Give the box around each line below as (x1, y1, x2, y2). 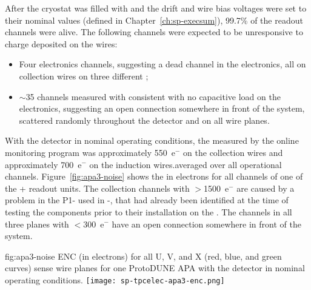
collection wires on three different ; (19, 69, 149, 82)
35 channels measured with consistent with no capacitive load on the (25, 90, 281, 103)
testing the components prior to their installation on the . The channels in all (5, 205, 292, 218)
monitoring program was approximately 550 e (5, 146, 176, 158)
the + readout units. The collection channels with (5, 181, 190, 194)
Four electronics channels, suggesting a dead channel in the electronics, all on (19, 58, 306, 70)
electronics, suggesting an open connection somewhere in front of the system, (19, 102, 305, 115)
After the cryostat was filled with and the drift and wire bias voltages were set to (5, 2, 307, 14)
